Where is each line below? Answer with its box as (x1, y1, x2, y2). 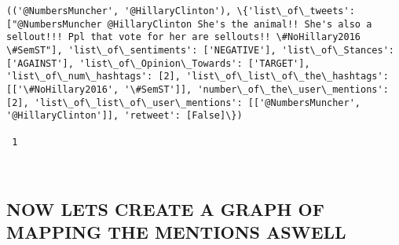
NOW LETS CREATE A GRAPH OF (6, 196, 324, 221)
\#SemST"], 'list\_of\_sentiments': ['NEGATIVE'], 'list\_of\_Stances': (6, 44, 394, 56)
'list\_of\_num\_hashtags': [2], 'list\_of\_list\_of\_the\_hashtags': (6, 71, 389, 82)
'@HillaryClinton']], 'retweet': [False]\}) (6, 110, 243, 122)
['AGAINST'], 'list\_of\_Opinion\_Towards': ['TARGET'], (6, 57, 310, 69)
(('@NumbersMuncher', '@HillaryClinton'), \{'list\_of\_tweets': (6, 5, 355, 16)
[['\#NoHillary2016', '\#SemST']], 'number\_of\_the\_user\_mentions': (6, 83, 389, 95)
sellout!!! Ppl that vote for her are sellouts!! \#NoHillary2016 (6, 31, 361, 43)
